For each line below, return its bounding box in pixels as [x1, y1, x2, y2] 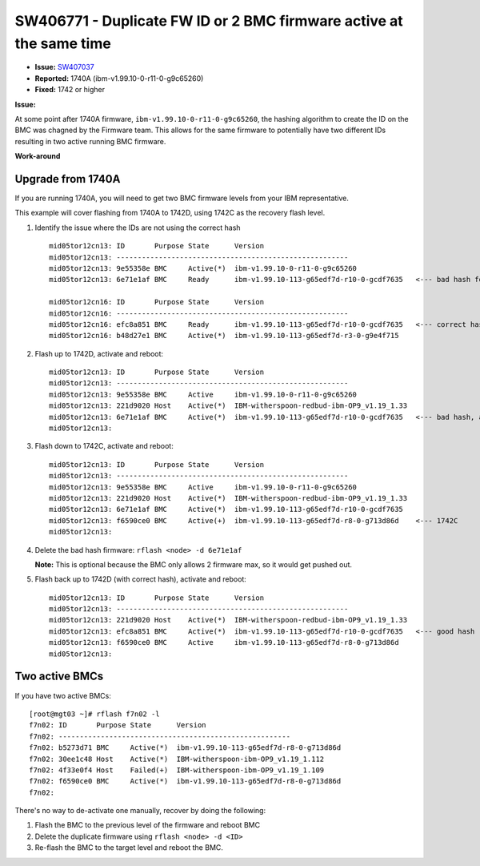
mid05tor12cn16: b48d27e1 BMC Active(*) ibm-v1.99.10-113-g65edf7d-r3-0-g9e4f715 [49, 331, 399, 340]
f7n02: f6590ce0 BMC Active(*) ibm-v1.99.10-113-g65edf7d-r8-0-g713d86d [29, 777, 342, 786]
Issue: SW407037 [34, 62, 95, 72]
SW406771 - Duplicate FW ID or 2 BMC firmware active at [14, 12, 403, 30]
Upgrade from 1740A [14, 172, 121, 186]
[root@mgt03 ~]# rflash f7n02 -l [29, 709, 160, 719]
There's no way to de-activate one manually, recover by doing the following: [14, 806, 266, 816]
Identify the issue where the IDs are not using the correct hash [34, 223, 241, 232]
